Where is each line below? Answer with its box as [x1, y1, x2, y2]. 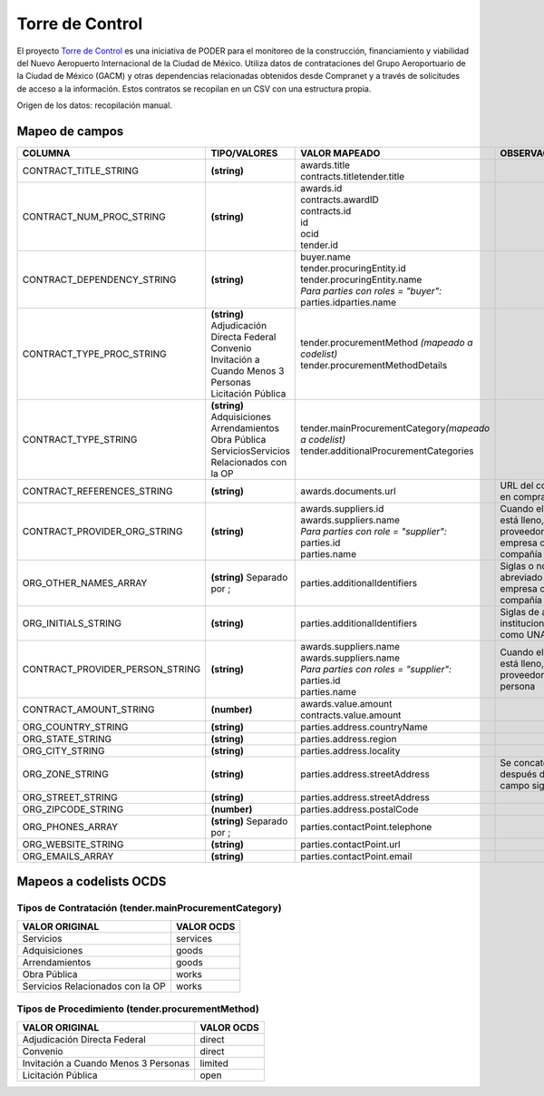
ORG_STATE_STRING [22, 733, 112, 746]
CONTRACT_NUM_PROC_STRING [22, 210, 167, 223]
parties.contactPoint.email [300, 850, 413, 863]
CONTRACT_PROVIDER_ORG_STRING [22, 525, 183, 538]
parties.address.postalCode [300, 803, 419, 816]
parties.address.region [300, 733, 397, 746]
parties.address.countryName [300, 721, 428, 734]
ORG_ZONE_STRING [22, 768, 109, 780]
